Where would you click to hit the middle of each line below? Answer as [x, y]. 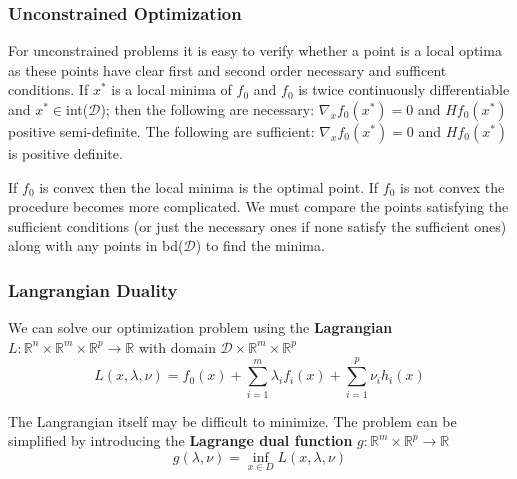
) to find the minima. [260, 245]
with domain [177, 346]
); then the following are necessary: [207, 109]
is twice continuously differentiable [404, 89]
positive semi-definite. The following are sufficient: [161, 131]
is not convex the [452, 186]
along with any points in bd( [96, 245]
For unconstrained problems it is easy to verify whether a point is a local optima [255, 50]
